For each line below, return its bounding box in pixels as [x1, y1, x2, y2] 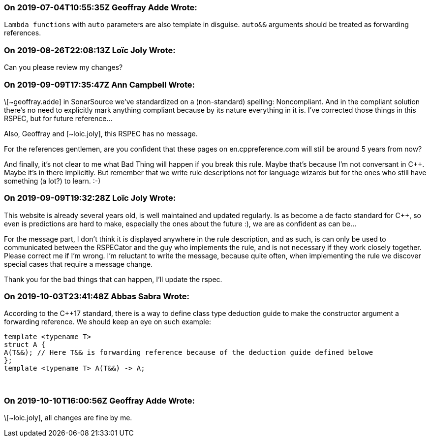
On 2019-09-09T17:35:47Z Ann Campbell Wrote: [4, 79, 195, 90]
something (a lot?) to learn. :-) [4, 176, 101, 185]
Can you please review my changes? [4, 63, 123, 72]
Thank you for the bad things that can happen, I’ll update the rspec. [4, 275, 222, 283]
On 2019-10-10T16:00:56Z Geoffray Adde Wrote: [4, 395, 195, 406]
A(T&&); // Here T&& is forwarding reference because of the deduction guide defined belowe [4, 348, 373, 357]
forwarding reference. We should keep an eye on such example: [4, 317, 211, 326]
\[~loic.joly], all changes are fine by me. [4, 413, 132, 422]
